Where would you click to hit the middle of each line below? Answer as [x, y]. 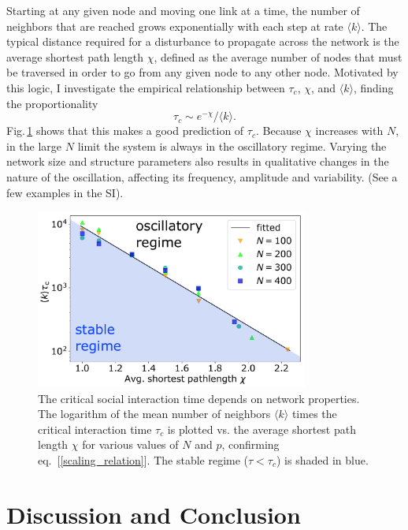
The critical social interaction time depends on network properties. [199, 398]
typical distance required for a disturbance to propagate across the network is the [203, 41]
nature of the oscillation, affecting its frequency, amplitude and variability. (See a [202, 176]
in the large [34, 146]
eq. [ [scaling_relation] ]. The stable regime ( [143, 460]
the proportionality [52, 103]
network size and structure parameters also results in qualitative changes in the [198, 161]
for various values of [130, 444]
